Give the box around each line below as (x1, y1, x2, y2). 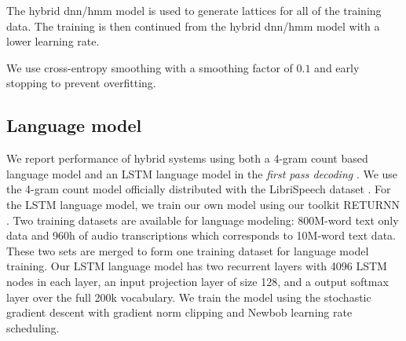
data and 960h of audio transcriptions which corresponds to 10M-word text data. (6, 227, 396, 244)
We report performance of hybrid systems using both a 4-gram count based (6, 150, 368, 167)
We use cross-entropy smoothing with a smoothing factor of (6, 59, 293, 75)
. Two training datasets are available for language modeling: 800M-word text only (6, 211, 399, 228)
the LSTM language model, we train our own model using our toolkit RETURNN (6, 196, 401, 212)
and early (314, 59, 360, 75)
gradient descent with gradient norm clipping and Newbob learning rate (6, 304, 353, 321)
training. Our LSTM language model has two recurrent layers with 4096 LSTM (6, 258, 387, 274)
